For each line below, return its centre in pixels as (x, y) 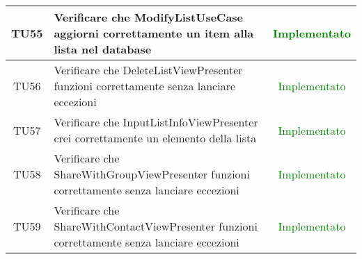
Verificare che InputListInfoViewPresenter (156, 122)
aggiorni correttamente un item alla (154, 33)
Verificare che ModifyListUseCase (149, 17)
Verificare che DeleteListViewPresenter (148, 70)
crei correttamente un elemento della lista (155, 138)
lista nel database (103, 49)
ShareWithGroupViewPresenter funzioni (152, 174)
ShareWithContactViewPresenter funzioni (156, 226)
